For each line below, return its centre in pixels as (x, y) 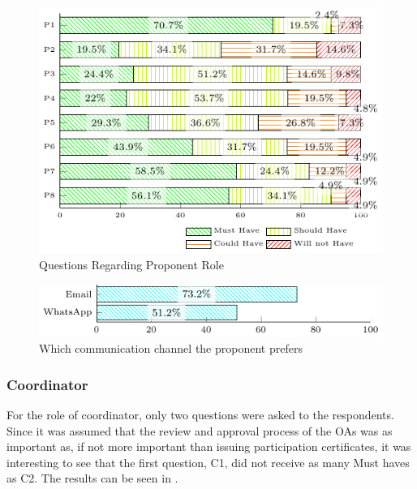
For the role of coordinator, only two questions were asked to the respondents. (200, 414)
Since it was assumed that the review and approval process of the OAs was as (200, 430)
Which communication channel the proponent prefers (171, 348)
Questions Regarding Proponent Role (131, 265)
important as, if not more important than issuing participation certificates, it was (209, 446)
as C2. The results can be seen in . (92, 478)
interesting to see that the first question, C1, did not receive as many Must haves (208, 462)
